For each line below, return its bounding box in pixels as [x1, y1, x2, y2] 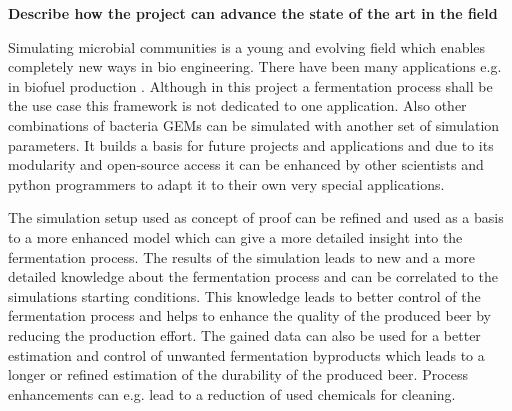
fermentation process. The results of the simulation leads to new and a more [8, 246, 475, 267]
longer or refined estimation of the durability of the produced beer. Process [8, 364, 469, 385]
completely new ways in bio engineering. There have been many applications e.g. [8, 56, 502, 77]
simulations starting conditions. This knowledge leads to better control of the [8, 285, 481, 306]
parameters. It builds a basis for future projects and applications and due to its [8, 134, 494, 155]
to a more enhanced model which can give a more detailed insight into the [8, 226, 463, 247]
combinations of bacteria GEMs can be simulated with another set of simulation [8, 114, 500, 135]
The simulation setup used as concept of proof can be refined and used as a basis [8, 207, 504, 228]
